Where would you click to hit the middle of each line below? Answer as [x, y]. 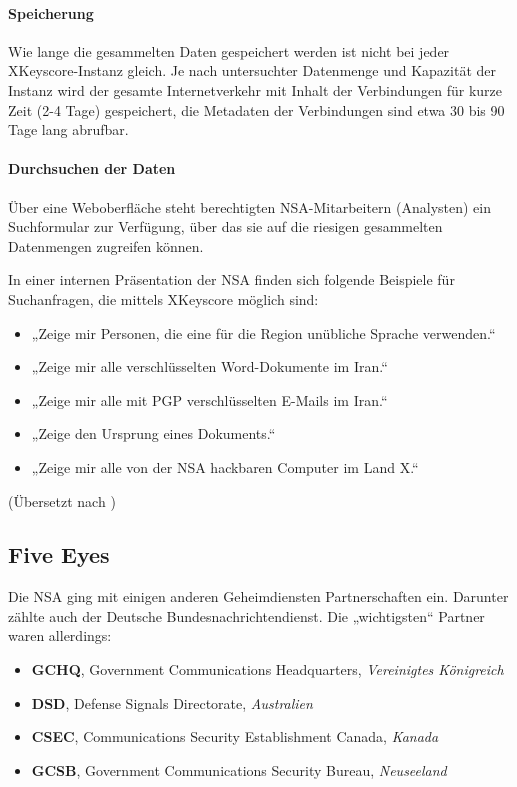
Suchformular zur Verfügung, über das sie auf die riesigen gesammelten [225, 226]
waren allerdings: [60, 635]
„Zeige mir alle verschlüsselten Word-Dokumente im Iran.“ [209, 366]
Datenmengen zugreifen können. [106, 245]
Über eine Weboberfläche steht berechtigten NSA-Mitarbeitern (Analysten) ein [249, 206]
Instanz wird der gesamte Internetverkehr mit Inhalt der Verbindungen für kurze [255, 89]
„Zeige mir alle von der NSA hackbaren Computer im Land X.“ [225, 466]
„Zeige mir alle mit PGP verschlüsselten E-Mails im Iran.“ [209, 399]
